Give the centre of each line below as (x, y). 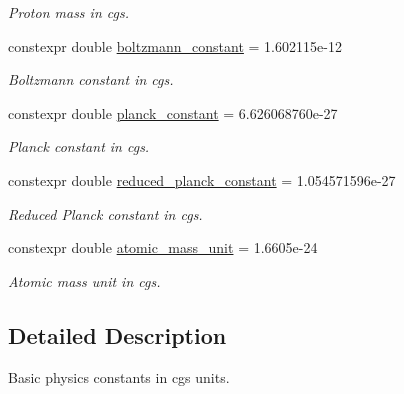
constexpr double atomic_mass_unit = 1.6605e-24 (163, 247)
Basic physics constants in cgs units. (119, 376)
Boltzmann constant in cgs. (91, 79)
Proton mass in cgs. (68, 12)
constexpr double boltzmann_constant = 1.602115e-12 (175, 45)
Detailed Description (117, 334)
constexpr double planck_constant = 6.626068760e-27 (173, 112)
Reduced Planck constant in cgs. (105, 213)
